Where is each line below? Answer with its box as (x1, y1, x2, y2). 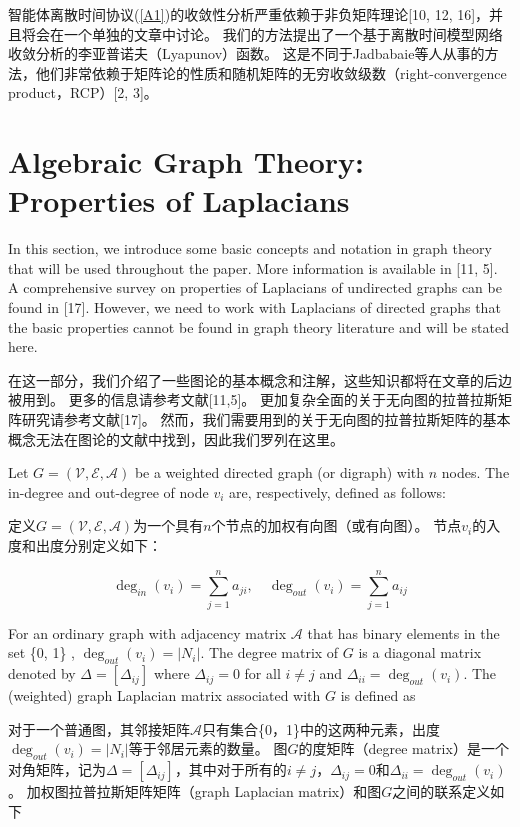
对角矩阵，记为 (8, 759, 106, 780)
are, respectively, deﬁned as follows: (229, 481, 446, 502)
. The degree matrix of (200, 642, 339, 663)
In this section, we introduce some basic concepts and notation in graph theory (8, 238, 492, 259)
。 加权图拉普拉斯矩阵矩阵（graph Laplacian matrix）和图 (8, 781, 382, 802)
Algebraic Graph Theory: (8, 141, 364, 182)
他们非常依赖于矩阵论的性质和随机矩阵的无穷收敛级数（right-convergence (35, 62, 507, 83)
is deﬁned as (340, 685, 416, 706)
